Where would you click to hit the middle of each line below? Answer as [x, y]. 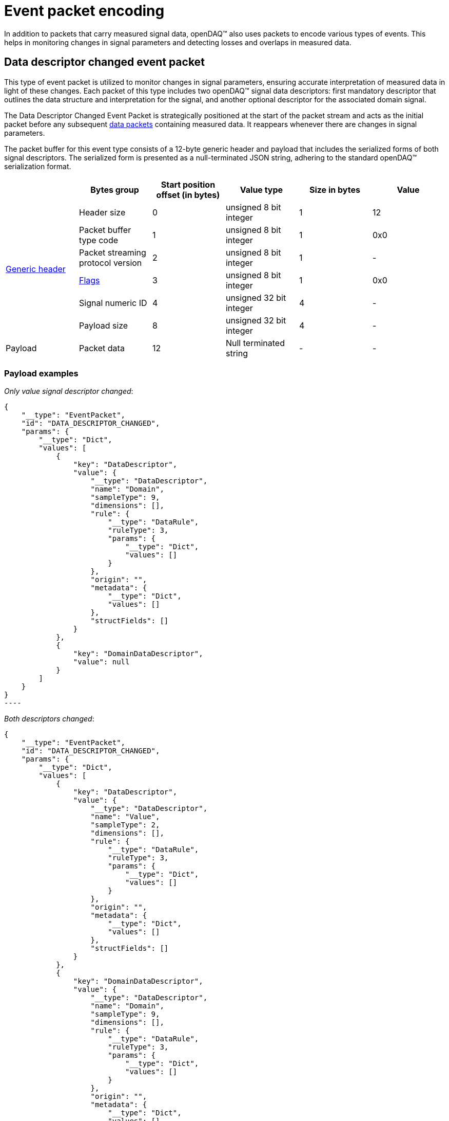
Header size [102, 212]
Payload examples [41, 373]
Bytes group [115, 189]
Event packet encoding [84, 11]
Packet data [102, 348]
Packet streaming [112, 252]
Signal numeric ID [113, 303]
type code [99, 240]
